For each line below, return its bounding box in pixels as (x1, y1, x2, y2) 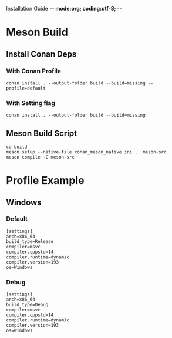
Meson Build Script (6, 128, 77, 138)
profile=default (6, 85, 46, 91)
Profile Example (6, 174, 85, 188)
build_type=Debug (6, 302, 49, 308)
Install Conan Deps (6, 49, 77, 59)
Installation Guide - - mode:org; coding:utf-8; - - (6, 5, 122, 12)
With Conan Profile (6, 67, 62, 75)
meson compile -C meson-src (6, 154, 75, 160)
